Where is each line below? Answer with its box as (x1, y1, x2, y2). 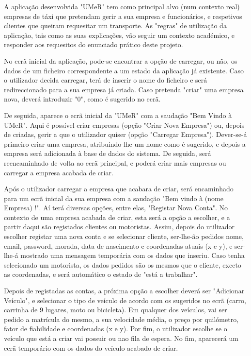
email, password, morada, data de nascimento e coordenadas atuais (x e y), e (4, 240, 233, 251)
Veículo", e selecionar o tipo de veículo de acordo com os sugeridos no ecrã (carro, (4, 295, 246, 305)
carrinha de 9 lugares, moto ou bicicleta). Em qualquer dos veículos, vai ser (4, 305, 227, 315)
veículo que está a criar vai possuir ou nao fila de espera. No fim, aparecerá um (4, 333, 238, 343)
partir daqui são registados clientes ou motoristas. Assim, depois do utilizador (4, 221, 235, 232)
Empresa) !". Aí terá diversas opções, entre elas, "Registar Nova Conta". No (4, 203, 228, 213)
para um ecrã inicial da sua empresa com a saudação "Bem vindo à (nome (4, 193, 223, 203)
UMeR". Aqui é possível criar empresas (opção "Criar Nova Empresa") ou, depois (4, 119, 245, 130)
